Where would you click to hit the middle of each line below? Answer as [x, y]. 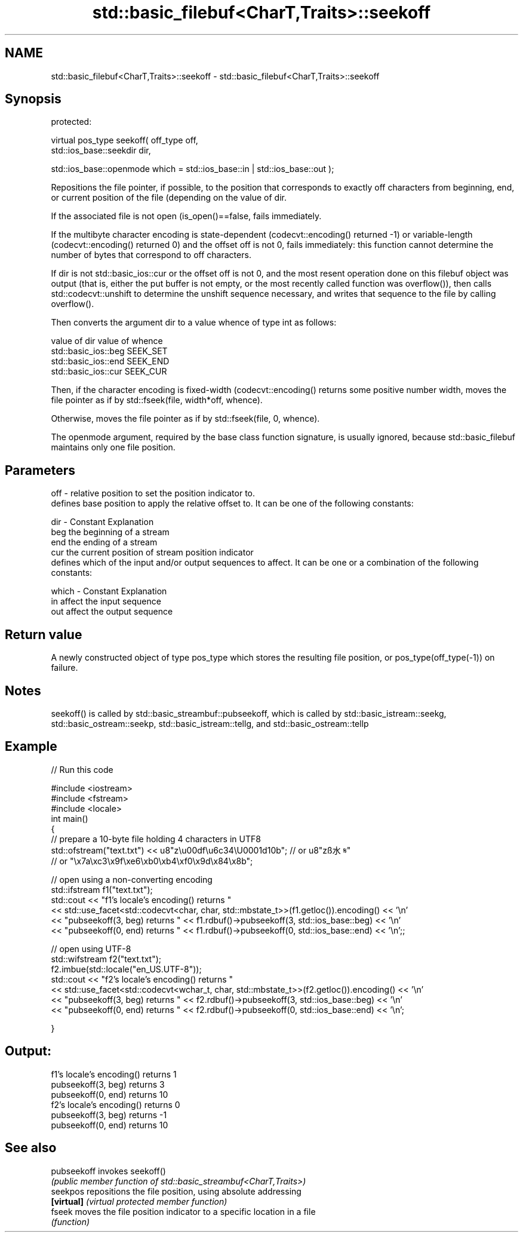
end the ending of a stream [104, 542]
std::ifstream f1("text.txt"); [102, 889]
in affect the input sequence [106, 601]
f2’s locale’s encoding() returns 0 [116, 1104]
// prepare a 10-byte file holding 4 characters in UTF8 [156, 839]
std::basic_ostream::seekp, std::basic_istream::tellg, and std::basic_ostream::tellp [210, 723]
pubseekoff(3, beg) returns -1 [109, 1115]
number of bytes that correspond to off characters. [151, 255]
